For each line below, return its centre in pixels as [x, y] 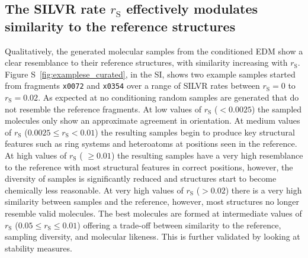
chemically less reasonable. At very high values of [94, 190]
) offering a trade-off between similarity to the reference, [179, 225]
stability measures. [38, 248]
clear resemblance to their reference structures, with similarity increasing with [146, 62]
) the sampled [277, 109]
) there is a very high [264, 190]
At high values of [36, 155]
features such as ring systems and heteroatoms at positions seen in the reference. [151, 143]
